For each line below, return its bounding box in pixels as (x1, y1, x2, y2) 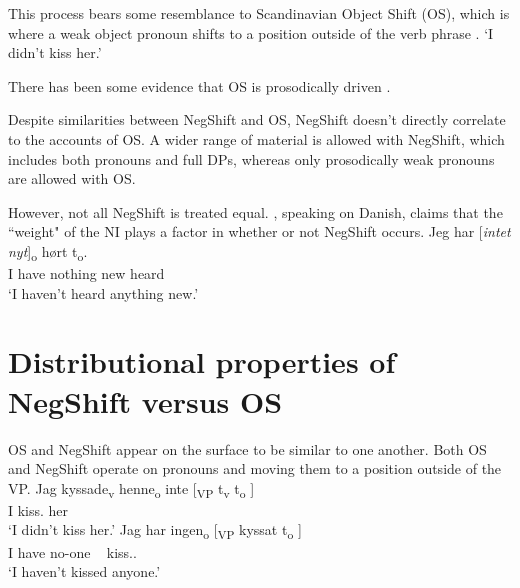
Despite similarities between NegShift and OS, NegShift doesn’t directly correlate (8, 109, 506, 130)
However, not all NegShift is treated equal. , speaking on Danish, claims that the (8, 201, 503, 222)
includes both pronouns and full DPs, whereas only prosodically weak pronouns (8, 148, 495, 169)
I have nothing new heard (8, 263, 165, 284)
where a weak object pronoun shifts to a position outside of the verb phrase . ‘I (8, 22, 494, 43)
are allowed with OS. (8, 168, 136, 189)
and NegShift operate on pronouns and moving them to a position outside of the (8, 458, 502, 479)
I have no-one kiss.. (8, 541, 137, 562)
